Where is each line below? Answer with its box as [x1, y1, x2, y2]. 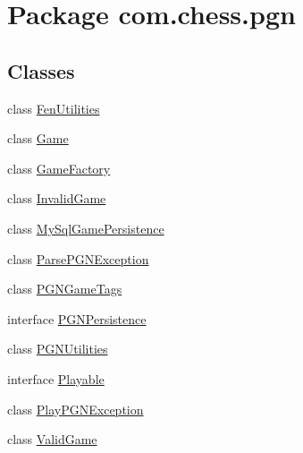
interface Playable [7, 369, 105, 388]
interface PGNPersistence [7, 309, 147, 328]
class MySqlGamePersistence [7, 218, 164, 237]
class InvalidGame [7, 189, 106, 208]
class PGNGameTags [7, 279, 122, 298]
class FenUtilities [7, 98, 100, 117]
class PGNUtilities [7, 339, 108, 358]
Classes [7, 56, 75, 84]
